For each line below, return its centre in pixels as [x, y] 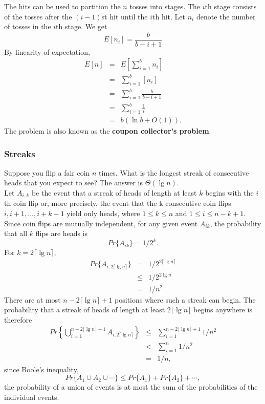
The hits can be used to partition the [62, 6]
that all [16, 233]
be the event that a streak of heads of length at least [114, 193]
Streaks [20, 153]
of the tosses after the [38, 16]
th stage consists [231, 6]
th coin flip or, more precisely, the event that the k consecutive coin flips [118, 203]
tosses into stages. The [165, 6]
